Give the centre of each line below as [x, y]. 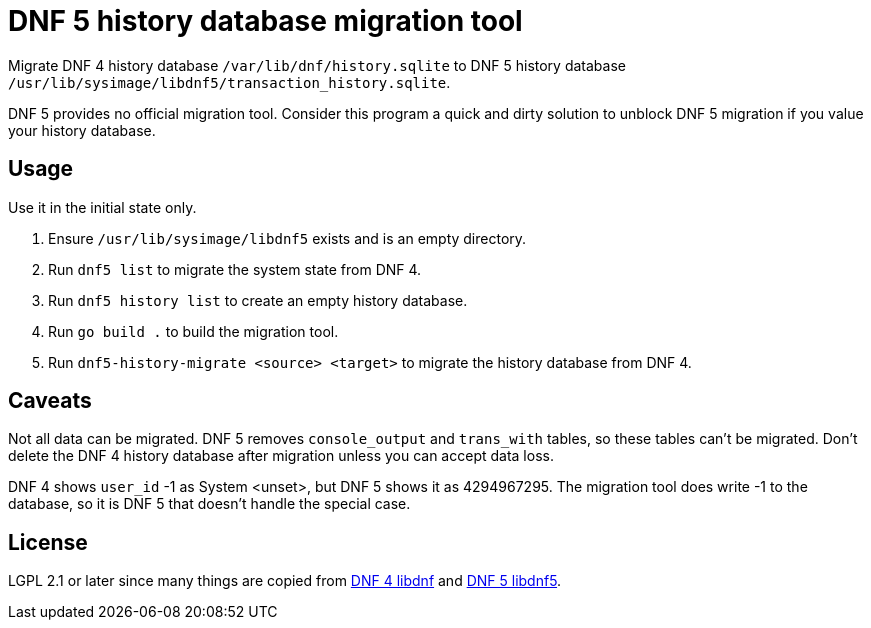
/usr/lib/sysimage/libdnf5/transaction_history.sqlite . [229, 82]
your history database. [82, 130]
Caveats [50, 401]
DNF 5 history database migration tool [265, 21]
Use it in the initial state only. [102, 207]
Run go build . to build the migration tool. [193, 331]
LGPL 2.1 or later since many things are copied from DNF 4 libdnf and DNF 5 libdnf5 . [285, 581]
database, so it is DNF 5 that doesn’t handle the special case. [209, 504]
